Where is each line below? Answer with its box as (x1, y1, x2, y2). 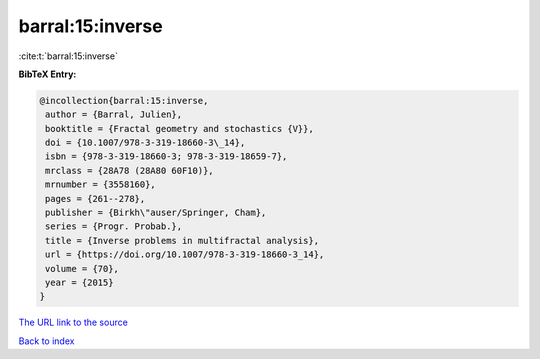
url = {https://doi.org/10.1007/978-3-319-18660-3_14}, (45, 249, 325, 260)
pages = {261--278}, (45, 193, 146, 204)
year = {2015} (45, 277, 114, 288)
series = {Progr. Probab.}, (45, 221, 183, 232)
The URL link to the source (18, 316, 129, 329)
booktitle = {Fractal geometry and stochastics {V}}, (45, 123, 314, 134)
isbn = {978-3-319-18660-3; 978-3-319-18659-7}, (45, 151, 288, 162)
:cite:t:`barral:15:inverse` (18, 50, 119, 62)
